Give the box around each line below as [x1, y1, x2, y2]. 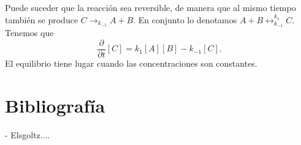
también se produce [5, 13, 78, 26]
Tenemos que [5, 26, 54, 39]
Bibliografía [5, 92, 105, 117]
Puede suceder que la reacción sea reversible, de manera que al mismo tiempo [5, 1, 296, 13]
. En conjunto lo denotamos [133, 13, 237, 26]
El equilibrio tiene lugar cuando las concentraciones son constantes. [5, 57, 257, 70]
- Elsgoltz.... [5, 128, 50, 141]
